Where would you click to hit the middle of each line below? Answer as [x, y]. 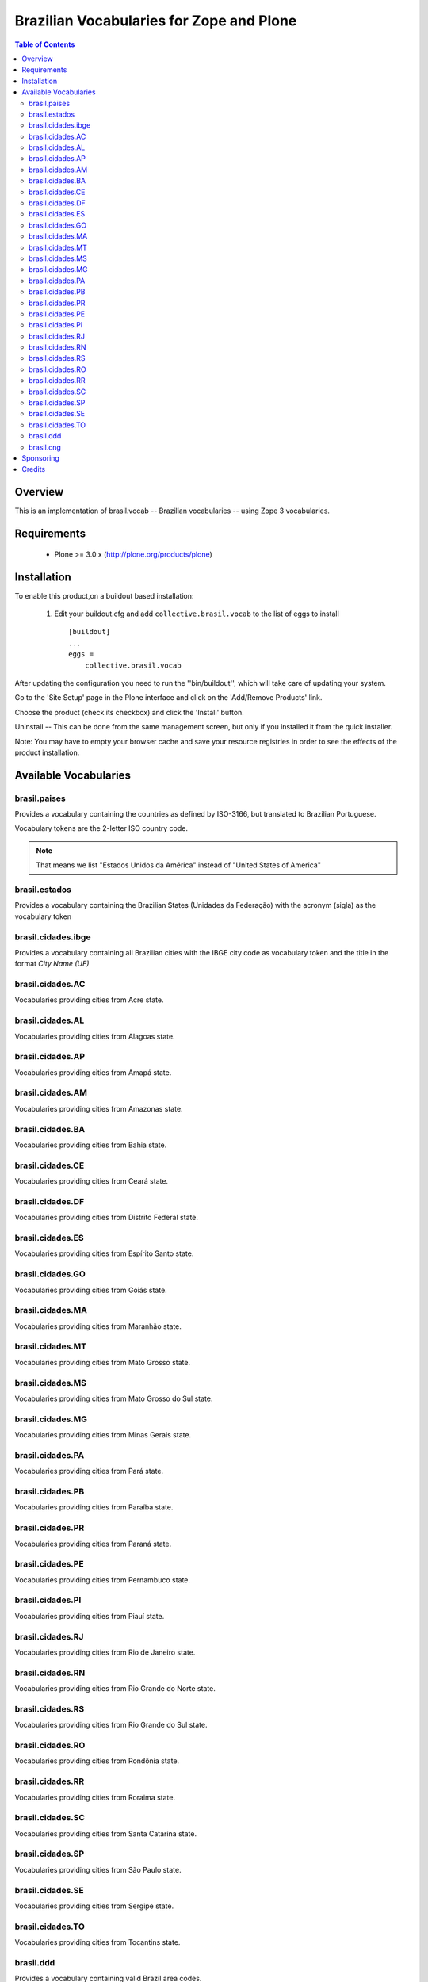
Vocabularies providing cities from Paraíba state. [94, 1507]
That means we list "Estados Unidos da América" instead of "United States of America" [178, 865]
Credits [34, 469]
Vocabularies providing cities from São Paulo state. [98, 1869]
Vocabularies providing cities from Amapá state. [93, 1072]
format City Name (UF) [52, 964]
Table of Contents [45, 44]
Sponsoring [40, 458]
